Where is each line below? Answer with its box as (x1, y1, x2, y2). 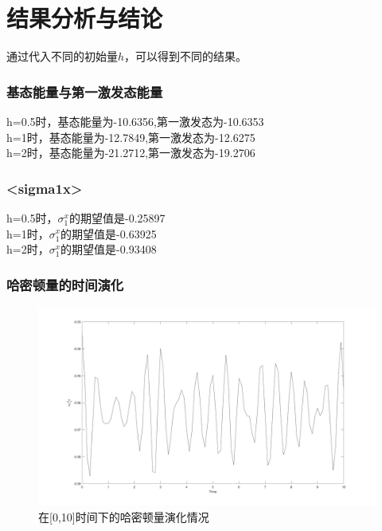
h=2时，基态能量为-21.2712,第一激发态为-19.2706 (6, 144, 255, 161)
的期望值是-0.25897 (68, 209, 166, 226)
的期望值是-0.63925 (60, 225, 157, 242)
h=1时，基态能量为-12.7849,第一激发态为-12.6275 (6, 128, 255, 145)
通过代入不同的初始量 (6, 48, 118, 65)
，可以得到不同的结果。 (124, 48, 248, 65)
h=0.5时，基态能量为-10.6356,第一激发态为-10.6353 (6, 112, 264, 129)
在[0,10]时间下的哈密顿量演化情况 (38, 508, 209, 525)
